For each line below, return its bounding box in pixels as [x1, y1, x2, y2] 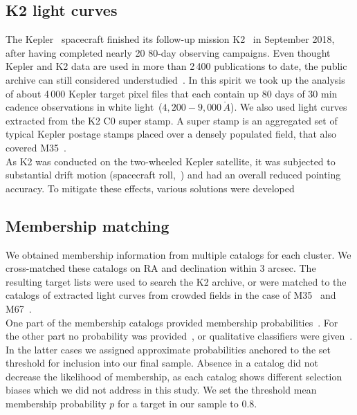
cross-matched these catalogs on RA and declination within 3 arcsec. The [6, 261, 316, 275]
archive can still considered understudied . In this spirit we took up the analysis [6, 72, 345, 86]
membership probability [6, 396, 107, 411]
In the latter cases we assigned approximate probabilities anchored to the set [6, 342, 331, 356]
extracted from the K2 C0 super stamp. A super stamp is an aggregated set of [6, 113, 338, 127]
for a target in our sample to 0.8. [118, 396, 257, 411]
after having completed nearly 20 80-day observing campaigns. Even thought [6, 45, 331, 59]
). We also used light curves [230, 100, 347, 114]
